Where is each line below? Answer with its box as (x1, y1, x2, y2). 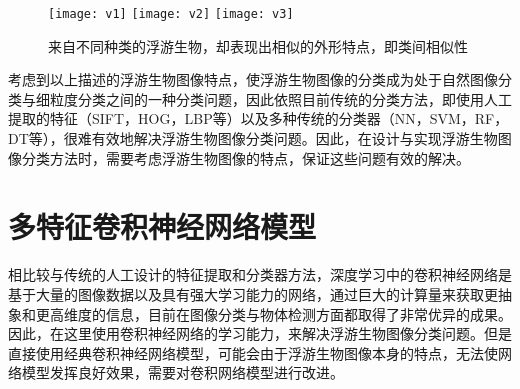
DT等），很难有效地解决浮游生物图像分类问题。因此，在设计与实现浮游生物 (8, 128, 498, 149)
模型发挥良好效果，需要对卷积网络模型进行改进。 (21, 362, 344, 383)
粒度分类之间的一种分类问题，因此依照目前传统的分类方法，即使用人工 (49, 88, 512, 109)
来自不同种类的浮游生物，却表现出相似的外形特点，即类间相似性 (48, 35, 468, 56)
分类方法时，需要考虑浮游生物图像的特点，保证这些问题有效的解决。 (21, 147, 470, 168)
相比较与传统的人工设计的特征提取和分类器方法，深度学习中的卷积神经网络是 (8, 264, 512, 285)
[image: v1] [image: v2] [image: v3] (48, 7, 294, 21)
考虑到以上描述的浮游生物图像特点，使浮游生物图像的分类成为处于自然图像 (8, 69, 498, 90)
